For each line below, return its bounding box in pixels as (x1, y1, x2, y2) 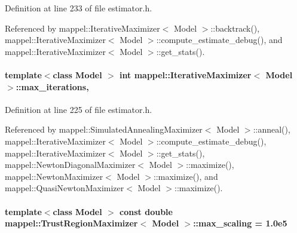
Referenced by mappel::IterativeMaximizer (5, 22, 160, 34)
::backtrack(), (210, 22, 260, 34)
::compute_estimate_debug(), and (156, 33, 283, 46)
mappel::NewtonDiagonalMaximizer (5, 158, 136, 171)
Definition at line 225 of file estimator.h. (5, 103, 152, 115)
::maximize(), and (153, 170, 218, 182)
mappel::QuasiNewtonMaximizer (5, 182, 124, 194)
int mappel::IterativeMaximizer (120, 68, 252, 81)
